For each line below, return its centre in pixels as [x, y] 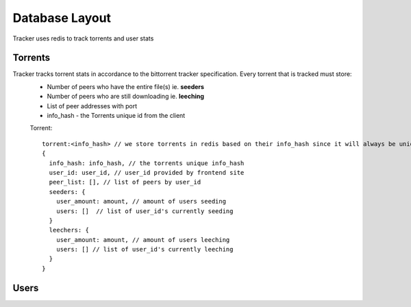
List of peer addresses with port [92, 106]
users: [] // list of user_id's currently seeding [145, 211]
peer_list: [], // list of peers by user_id [125, 182]
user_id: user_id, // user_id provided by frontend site [147, 172]
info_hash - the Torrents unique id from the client [116, 116]
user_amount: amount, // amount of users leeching [143, 240]
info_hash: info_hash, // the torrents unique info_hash [147, 163]
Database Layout [62, 18]
